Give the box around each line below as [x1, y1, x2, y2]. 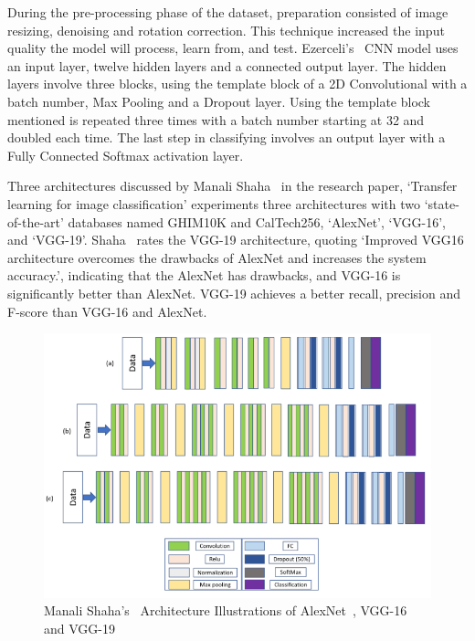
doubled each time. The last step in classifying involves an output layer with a [7, 128, 446, 147]
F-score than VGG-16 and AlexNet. [7, 301, 207, 320]
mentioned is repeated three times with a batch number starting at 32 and [7, 110, 425, 129]
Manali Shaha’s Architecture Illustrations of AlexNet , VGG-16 [44, 601, 407, 620]
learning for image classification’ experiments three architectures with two [7, 194, 421, 213]
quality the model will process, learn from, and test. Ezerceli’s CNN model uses [7, 38, 459, 58]
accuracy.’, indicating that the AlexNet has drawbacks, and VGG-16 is [7, 266, 401, 285]
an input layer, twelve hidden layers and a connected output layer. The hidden [7, 56, 447, 75]
